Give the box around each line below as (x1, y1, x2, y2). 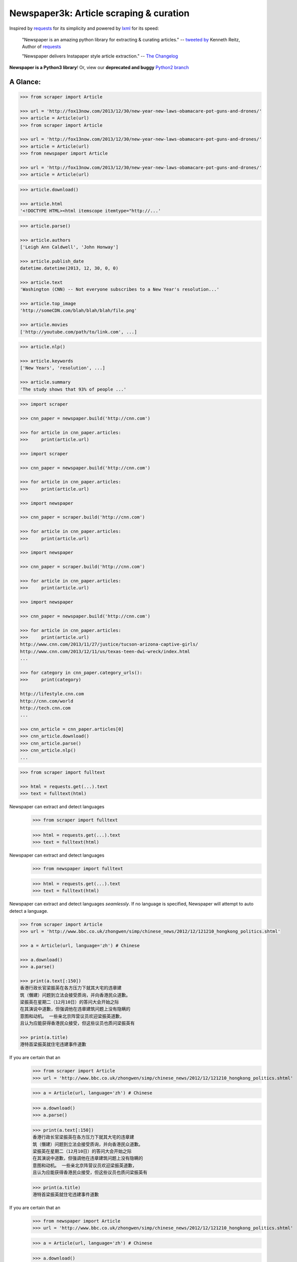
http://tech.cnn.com (20, 705, 71, 711)
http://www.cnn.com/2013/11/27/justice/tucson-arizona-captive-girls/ (20, 642, 199, 647)
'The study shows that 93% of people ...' (20, 386, 127, 392)
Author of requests (22, 43, 62, 50)
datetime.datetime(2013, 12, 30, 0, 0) (20, 266, 118, 271)
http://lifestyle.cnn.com (20, 691, 84, 697)
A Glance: (9, 77, 41, 86)
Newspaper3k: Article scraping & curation (9, 8, 190, 19)
